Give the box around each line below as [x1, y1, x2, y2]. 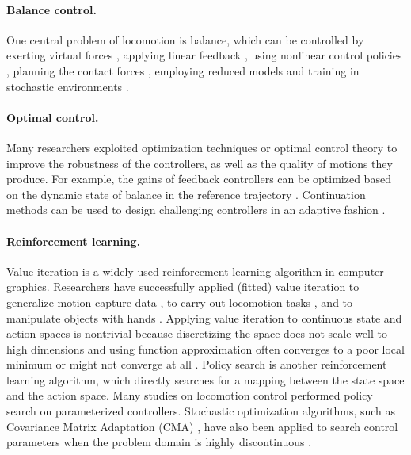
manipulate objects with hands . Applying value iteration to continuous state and [6, 309, 402, 326]
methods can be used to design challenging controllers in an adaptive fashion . [6, 201, 386, 218]
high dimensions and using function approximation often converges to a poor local [6, 340, 405, 357]
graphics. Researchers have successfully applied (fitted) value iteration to [6, 278, 360, 295]
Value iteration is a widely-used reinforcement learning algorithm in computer [6, 262, 384, 279]
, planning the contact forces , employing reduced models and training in [6, 62, 360, 78]
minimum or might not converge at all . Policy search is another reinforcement [6, 356, 387, 373]
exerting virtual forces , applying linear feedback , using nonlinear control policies [6, 47, 402, 63]
